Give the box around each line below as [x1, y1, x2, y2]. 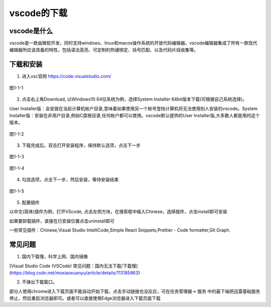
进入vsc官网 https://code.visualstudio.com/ [22, 73, 111, 79]
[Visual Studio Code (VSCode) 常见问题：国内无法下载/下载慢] [9, 263, 138, 269]
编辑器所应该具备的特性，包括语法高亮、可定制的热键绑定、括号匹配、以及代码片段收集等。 [9, 47, 198, 53]
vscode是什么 [9, 27, 53, 35]
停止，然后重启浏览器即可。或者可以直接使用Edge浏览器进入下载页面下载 [9, 295, 161, 301]
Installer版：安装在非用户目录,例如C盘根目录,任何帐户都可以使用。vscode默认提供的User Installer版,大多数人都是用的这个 [9, 112, 260, 118]
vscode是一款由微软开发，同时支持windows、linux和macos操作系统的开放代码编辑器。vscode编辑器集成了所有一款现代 [9, 40, 258, 46]
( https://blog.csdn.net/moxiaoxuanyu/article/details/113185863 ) [9, 269, 140, 276]
